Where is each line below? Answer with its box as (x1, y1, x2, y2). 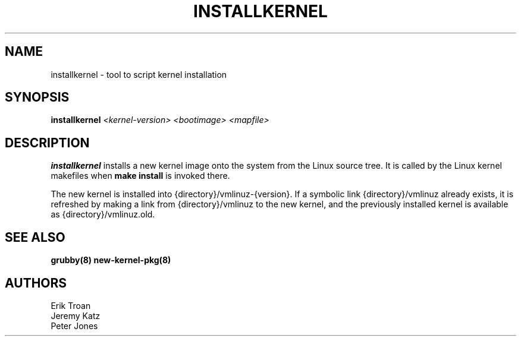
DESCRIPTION (5, 135, 90, 150)
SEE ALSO (5, 229, 65, 245)
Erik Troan (51, 300, 91, 311)
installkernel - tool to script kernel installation (51, 69, 227, 80)
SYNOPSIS (5, 90, 70, 105)
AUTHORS (5, 275, 67, 291)
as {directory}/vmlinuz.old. (51, 209, 155, 220)
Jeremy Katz (51, 310, 101, 321)
